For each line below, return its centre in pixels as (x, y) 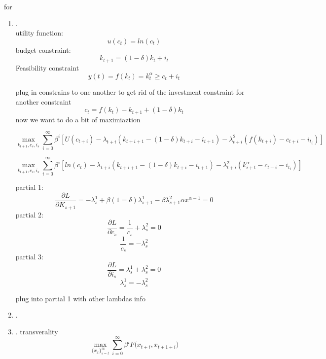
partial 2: (29, 214)
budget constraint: (43, 50)
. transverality (37, 331)
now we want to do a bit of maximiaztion (78, 119)
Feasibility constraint (47, 67)
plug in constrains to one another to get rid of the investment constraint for (130, 91)
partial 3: (29, 257)
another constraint (43, 101)
